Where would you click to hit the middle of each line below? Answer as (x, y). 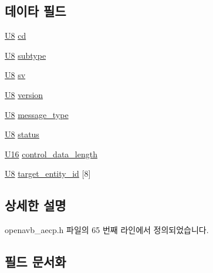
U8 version (24, 94)
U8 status (22, 134)
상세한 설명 (35, 205)
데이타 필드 (35, 11)
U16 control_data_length (51, 154)
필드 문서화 (35, 262)
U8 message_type (37, 114)
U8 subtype (26, 55)
